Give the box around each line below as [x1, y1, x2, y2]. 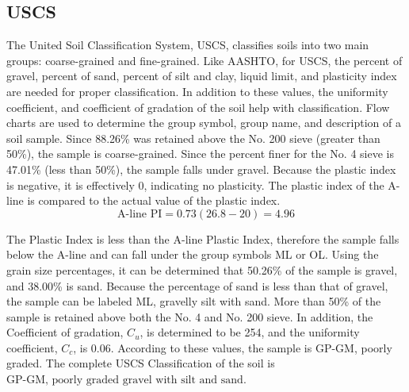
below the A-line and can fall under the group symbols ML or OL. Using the [6, 246, 379, 263]
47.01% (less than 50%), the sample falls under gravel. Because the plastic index [6, 160, 396, 177]
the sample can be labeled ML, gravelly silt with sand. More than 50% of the [6, 293, 381, 309]
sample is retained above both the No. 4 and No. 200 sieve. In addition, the [6, 308, 373, 325]
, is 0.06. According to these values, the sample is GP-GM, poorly [73, 339, 392, 355]
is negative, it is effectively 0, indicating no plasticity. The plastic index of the [6, 176, 384, 193]
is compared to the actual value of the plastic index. [27, 192, 281, 209]
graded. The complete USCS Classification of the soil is [6, 355, 275, 371]
